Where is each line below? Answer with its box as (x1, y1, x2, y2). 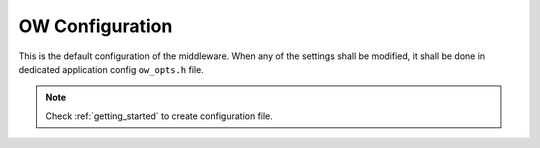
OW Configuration (18, 15, 173, 37)
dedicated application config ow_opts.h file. (18, 63, 204, 75)
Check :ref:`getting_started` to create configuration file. (45, 110, 274, 122)
